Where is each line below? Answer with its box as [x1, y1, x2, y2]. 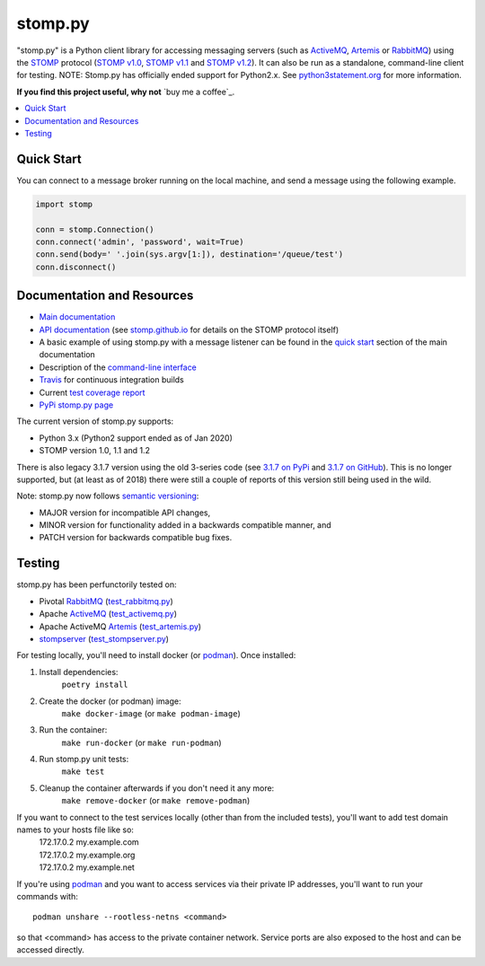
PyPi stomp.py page [39, 400, 114, 410]
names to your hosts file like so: [16, 824, 135, 835]
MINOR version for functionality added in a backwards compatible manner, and [39, 520, 331, 531]
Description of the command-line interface [39, 362, 198, 373]
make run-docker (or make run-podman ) [61, 737, 222, 748]
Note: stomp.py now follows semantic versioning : [16, 490, 199, 502]
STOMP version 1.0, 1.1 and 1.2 [39, 445, 151, 456]
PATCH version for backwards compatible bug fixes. [39, 532, 233, 543]
